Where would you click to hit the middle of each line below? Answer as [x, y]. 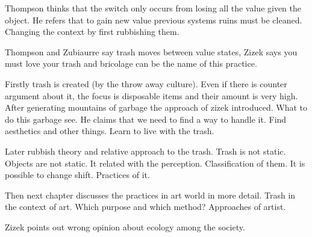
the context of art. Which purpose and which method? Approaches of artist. [145, 207]
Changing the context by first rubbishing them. [92, 32]
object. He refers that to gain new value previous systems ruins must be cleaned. [154, 20]
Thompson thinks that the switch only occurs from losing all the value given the [153, 8]
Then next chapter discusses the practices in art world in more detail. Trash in [150, 195]
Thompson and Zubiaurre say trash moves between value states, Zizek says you [151, 51]
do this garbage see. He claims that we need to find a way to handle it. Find [146, 119]
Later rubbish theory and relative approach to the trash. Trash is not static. [145, 151]
